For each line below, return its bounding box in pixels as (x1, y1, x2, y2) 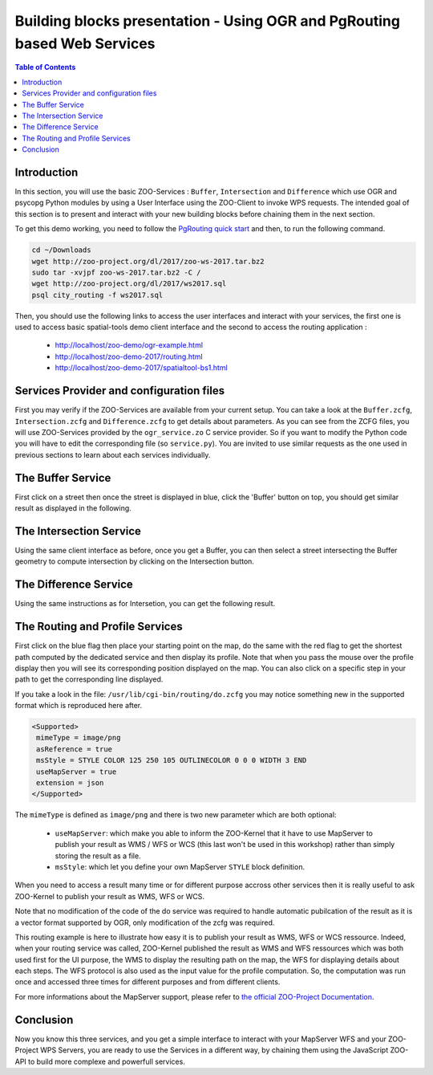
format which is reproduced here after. (14, 701, 143, 711)
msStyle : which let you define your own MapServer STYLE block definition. (55, 861, 305, 871)
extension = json (36, 779, 104, 788)
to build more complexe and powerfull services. (28, 1057, 186, 1066)
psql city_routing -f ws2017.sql (31, 290, 164, 299)
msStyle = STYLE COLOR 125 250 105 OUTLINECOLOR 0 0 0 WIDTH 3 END (36, 755, 307, 765)
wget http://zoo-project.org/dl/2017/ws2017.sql (31, 279, 227, 288)
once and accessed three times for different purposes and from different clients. (14, 977, 281, 987)
